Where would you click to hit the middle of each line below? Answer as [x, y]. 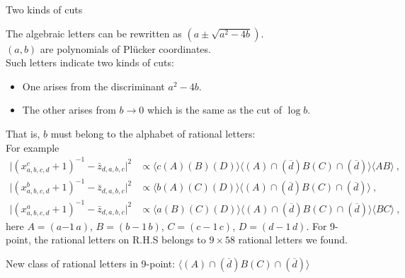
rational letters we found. [293, 240]
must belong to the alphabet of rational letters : [153, 133]
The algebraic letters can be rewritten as [94, 33]
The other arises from [69, 110]
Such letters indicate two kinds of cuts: [90, 62]
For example [33, 147]
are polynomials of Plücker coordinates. [125, 48]
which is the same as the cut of [214, 110]
